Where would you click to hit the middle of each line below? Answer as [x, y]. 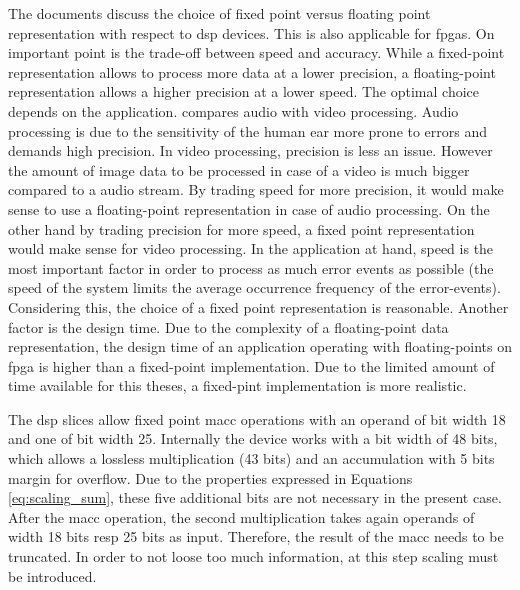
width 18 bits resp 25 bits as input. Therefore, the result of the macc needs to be [256, 536]
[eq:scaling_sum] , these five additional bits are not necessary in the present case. [255, 497]
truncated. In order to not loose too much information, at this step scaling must [253, 556]
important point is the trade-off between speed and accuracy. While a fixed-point [256, 52]
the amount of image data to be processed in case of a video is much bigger [239, 169]
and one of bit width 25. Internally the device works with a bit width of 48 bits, [253, 438]
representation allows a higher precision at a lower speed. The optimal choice [244, 91]
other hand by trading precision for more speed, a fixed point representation [241, 228]
